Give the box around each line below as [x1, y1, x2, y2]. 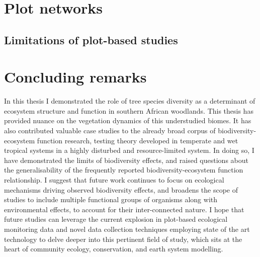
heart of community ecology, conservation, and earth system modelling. [4, 243, 223, 254]
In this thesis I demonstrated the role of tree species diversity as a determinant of [4, 96, 255, 106]
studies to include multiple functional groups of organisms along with [4, 194, 218, 205]
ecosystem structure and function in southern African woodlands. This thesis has [4, 105, 253, 116]
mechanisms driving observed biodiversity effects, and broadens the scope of [4, 184, 238, 195]
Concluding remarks [4, 66, 147, 87]
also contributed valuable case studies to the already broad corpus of [4, 125, 216, 136]
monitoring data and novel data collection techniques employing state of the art [4, 224, 250, 234]
